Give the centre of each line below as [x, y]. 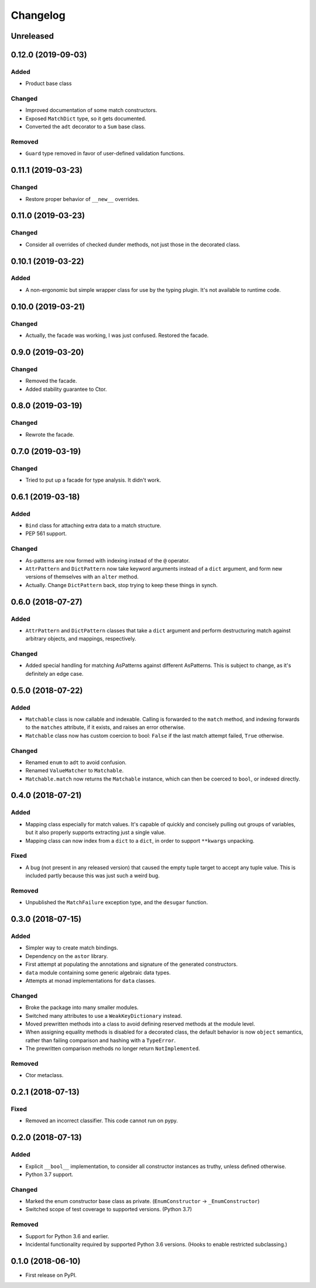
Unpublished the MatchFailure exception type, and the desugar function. [117, 902]
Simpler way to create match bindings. [72, 948]
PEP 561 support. [46, 534]
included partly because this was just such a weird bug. [93, 875]
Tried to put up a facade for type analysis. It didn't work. [93, 480]
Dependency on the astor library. [67, 956]
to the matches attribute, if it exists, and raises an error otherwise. [105, 727]
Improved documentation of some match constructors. [91, 110]
